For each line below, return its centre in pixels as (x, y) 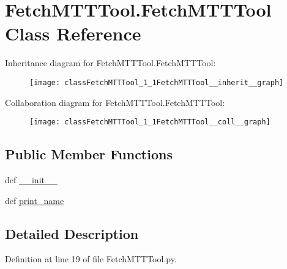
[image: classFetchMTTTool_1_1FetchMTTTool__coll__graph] (150, 122)
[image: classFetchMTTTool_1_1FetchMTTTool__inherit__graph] (157, 82)
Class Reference (73, 33)
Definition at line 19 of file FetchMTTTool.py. (91, 259)
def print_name (35, 200)
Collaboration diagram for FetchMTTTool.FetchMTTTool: (115, 102)
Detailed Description (72, 233)
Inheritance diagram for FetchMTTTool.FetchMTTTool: (110, 63)
